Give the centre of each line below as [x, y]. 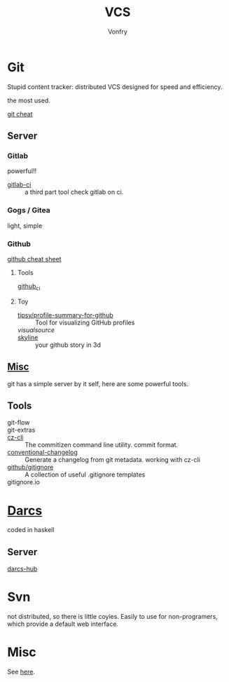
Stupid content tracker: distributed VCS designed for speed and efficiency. [115, 87]
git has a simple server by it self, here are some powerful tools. [98, 383]
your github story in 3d [68, 345]
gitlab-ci [19, 185]
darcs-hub [22, 569]
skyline [28, 337]
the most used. [29, 100]
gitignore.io [24, 482]
